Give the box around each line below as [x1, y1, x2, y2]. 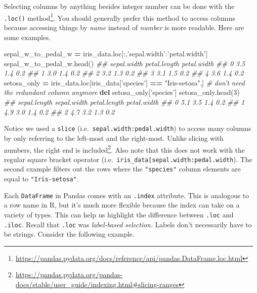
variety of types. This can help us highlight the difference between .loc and [4, 209, 234, 219]
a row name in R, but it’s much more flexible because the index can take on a [4, 200, 240, 210]
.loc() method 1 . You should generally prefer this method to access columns [4, 11, 235, 23]
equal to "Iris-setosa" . [4, 173, 79, 184]
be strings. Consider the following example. [4, 229, 134, 239]
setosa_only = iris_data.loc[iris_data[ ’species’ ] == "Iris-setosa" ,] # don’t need [4, 77, 245, 87]
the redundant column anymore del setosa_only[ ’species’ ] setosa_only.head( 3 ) [4, 87, 240, 97]
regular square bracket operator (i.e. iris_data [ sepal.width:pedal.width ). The [4, 154, 253, 164]
